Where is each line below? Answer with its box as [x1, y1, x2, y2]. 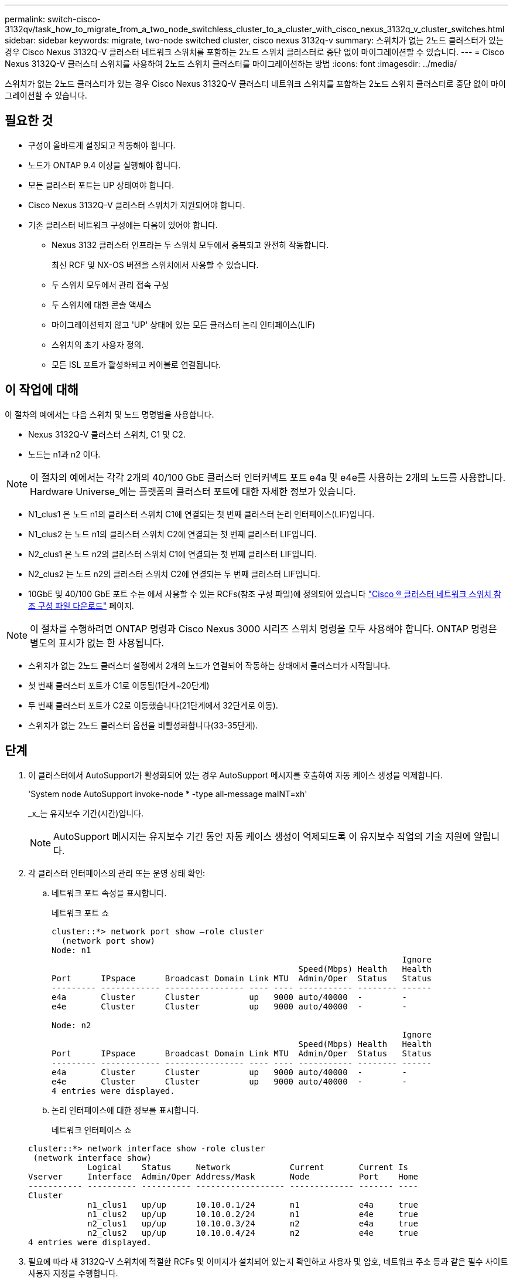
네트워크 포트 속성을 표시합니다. [52, 887, 167, 898]
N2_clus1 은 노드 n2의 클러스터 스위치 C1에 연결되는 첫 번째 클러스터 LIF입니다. [28, 548, 317, 559]
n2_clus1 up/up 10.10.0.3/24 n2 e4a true [87, 1218, 418, 1228]
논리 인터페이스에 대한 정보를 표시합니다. [52, 1104, 199, 1115]
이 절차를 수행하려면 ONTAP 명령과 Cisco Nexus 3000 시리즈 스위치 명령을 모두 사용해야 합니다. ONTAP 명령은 [30, 622, 497, 635]
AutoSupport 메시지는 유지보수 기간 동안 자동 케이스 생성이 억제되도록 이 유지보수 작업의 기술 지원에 [53, 830, 471, 842]
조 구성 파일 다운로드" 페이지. [28, 600, 134, 611]
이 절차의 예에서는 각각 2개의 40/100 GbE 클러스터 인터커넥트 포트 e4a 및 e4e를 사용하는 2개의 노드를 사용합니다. [30, 471, 506, 483]
